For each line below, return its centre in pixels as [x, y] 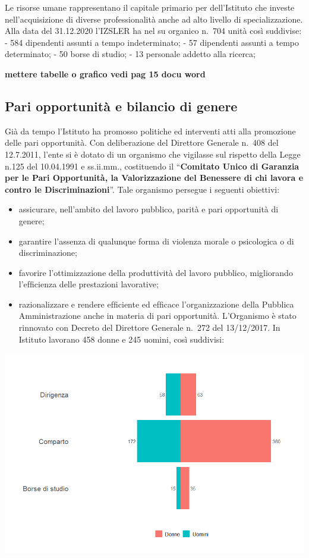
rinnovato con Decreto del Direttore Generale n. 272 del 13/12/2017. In [149, 327]
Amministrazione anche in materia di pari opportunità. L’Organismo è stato [157, 316]
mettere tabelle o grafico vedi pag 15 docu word [105, 73]
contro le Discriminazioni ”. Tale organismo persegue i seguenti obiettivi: [142, 189]
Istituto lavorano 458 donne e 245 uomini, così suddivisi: [122, 339]
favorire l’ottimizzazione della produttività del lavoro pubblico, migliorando [156, 272]
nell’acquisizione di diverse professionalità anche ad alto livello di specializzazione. [154, 19]
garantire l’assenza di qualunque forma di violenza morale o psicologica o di [156, 241]
